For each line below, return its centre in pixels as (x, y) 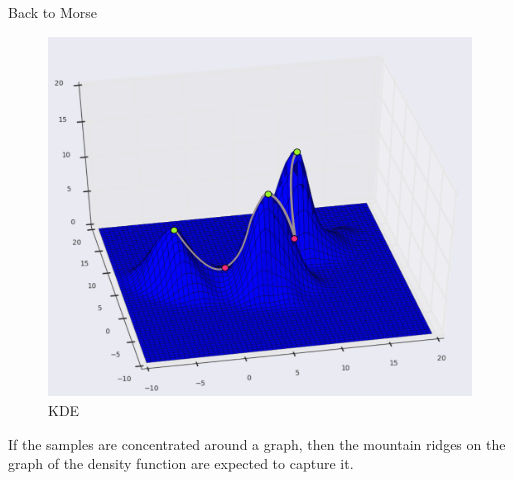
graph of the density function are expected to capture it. (181, 463)
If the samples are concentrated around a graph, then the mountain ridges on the (257, 443)
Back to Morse (52, 12)
